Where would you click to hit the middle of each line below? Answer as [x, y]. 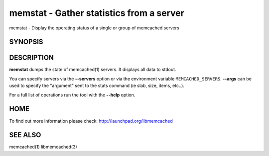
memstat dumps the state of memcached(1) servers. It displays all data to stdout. [93, 70]
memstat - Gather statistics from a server [97, 13]
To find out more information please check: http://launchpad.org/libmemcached [91, 121]
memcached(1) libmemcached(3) [43, 147]
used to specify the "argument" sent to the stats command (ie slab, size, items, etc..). [97, 86]
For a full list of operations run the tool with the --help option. [72, 95]
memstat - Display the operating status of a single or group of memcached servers [94, 28]
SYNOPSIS [26, 42]
